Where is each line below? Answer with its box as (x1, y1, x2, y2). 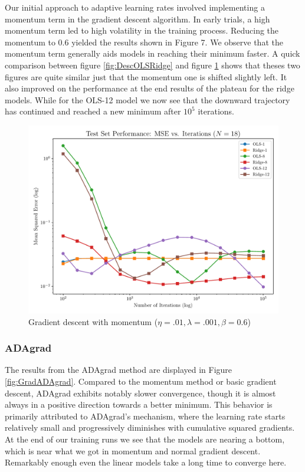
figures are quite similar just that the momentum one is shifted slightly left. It (5, 70, 287, 83)
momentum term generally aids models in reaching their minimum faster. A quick (5, 47, 300, 60)
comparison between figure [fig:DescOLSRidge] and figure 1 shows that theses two (5, 58, 300, 71)
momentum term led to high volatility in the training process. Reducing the (5, 24, 279, 37)
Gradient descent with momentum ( (28, 315, 158, 327)
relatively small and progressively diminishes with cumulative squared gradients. (5, 421, 295, 434)
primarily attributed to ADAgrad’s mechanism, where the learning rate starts (5, 409, 286, 422)
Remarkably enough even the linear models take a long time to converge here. (5, 456, 287, 468)
